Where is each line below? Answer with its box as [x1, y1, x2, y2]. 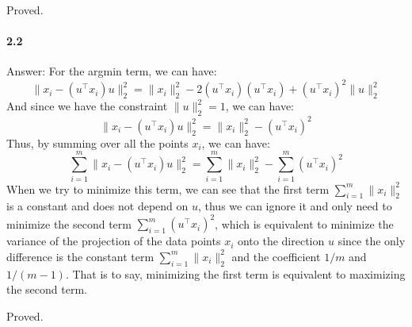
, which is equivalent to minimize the [215, 215, 394, 232]
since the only [338, 233, 406, 249]
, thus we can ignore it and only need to [197, 198, 392, 214]
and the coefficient [231, 248, 321, 264]
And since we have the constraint [6, 98, 168, 114]
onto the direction [237, 233, 325, 249]
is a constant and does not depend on [6, 198, 189, 214]
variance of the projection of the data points [6, 233, 221, 249]
